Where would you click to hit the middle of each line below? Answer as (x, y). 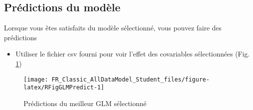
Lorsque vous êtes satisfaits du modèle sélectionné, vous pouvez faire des (113, 28)
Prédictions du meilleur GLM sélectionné (85, 103)
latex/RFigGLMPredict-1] (64, 88)
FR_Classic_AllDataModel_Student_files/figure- (131, 79)
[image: (36, 79)
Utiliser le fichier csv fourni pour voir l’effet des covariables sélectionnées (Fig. (133, 54)
